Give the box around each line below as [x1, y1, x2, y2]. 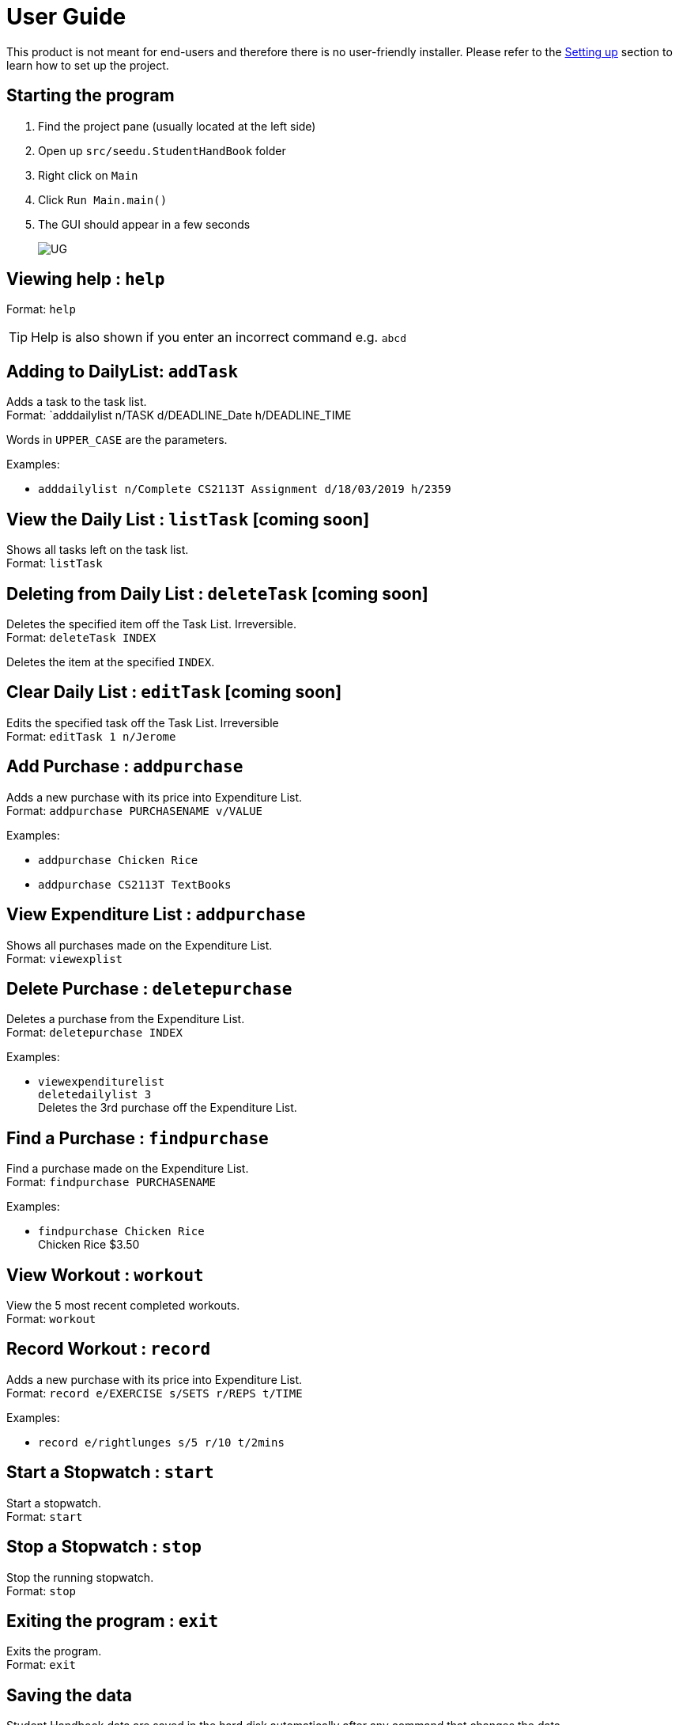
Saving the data [6, 1685, 132, 1705]
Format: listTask [6, 556, 103, 571]
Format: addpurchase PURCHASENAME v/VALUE [6, 803, 262, 817]
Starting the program [6, 85, 175, 106]
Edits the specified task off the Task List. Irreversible [6, 715, 279, 730]
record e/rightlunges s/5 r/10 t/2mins [38, 1435, 285, 1449]
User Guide [6, 3, 126, 30]
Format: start [6, 1509, 83, 1523]
